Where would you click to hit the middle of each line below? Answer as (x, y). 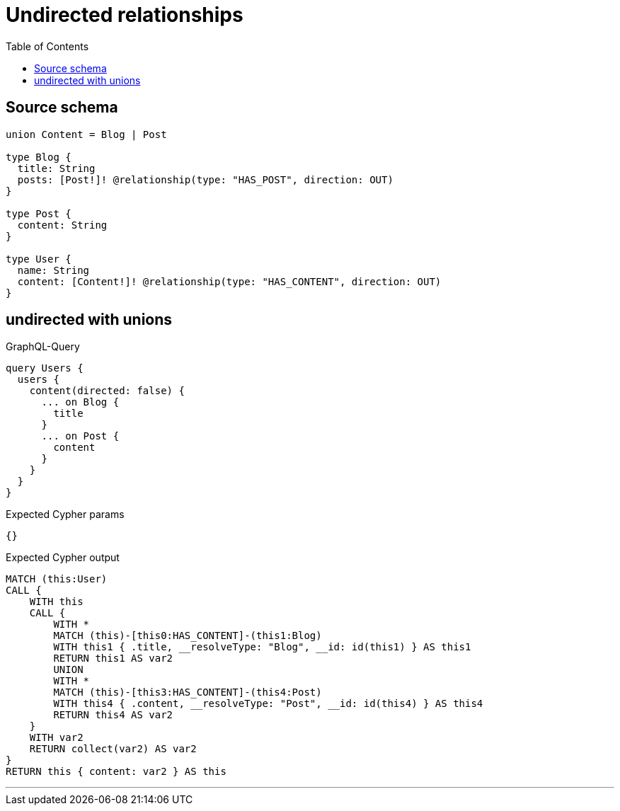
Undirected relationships (125, 15)
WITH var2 (56, 738)
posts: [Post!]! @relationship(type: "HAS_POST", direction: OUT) (205, 179)
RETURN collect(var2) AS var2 (113, 749)
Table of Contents (47, 46)
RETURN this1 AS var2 (113, 658)
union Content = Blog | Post (86, 134)
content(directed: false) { (107, 391)
